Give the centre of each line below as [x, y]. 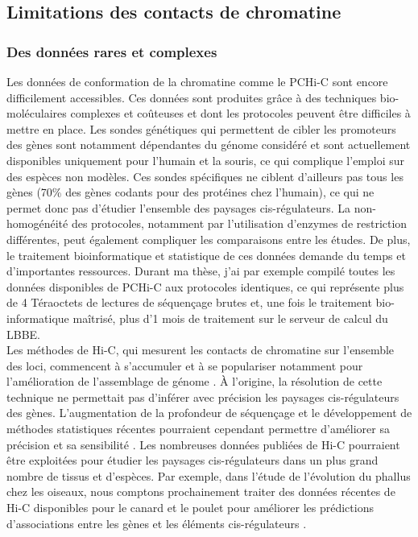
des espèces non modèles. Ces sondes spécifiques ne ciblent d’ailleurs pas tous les [205, 176]
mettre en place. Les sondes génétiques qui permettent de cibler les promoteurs [201, 128]
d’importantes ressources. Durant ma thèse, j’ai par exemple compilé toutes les [201, 271]
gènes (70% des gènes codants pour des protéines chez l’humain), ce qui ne [190, 192]
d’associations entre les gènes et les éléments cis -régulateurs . [157, 523]
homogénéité [37, 223]
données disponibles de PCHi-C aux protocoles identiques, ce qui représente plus [205, 286]
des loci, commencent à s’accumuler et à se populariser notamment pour [185, 365]
